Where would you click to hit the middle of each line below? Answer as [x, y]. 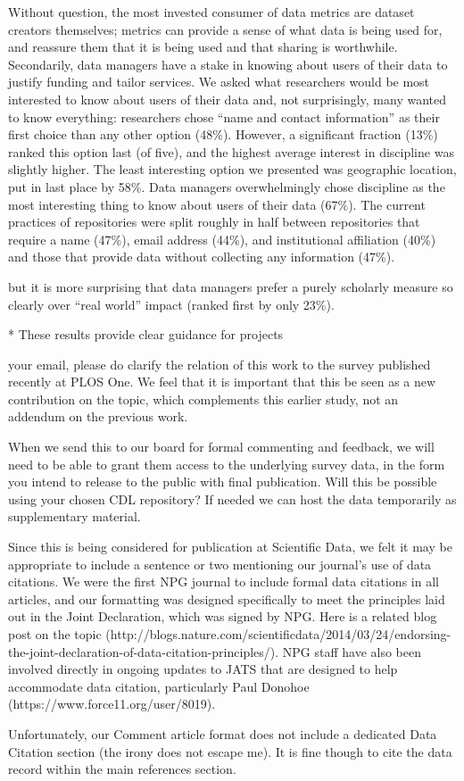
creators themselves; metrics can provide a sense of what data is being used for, [225, 29]
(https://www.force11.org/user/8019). [112, 704]
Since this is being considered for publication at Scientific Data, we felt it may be [230, 547]
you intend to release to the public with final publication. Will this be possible [223, 482]
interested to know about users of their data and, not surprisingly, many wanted [228, 99]
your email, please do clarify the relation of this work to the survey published [220, 364]
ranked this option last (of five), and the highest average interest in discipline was [231, 151]
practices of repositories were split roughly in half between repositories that [214, 222]
